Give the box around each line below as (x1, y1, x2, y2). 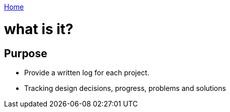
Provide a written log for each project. (24, 68, 149, 77)
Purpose (4, 47, 47, 60)
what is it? (4, 20, 73, 38)
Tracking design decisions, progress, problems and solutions (24, 83, 226, 92)
